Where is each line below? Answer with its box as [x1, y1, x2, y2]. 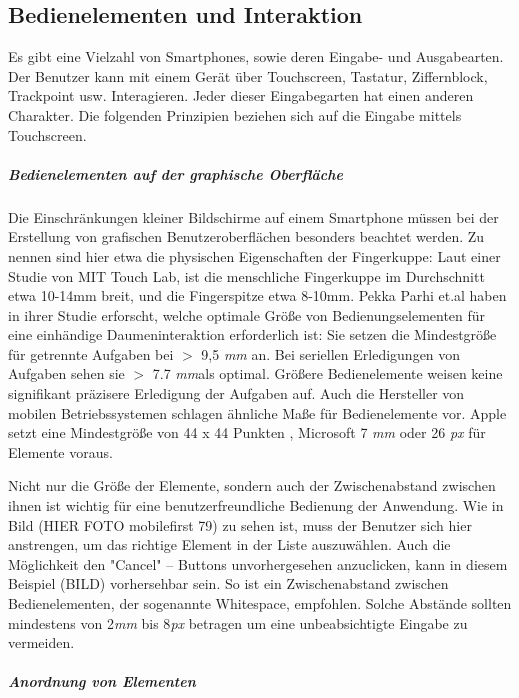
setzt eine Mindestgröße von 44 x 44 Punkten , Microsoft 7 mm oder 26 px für [8, 422, 486, 443]
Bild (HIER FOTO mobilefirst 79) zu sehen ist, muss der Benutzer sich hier [8, 514, 472, 535]
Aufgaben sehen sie [8, 363, 125, 384]
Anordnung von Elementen [8, 671, 196, 692]
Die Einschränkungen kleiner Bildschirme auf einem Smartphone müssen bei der [8, 206, 499, 227]
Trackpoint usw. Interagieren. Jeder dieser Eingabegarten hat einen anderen [8, 85, 474, 106]
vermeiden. [8, 632, 75, 653]
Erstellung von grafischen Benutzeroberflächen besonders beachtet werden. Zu [8, 226, 485, 247]
